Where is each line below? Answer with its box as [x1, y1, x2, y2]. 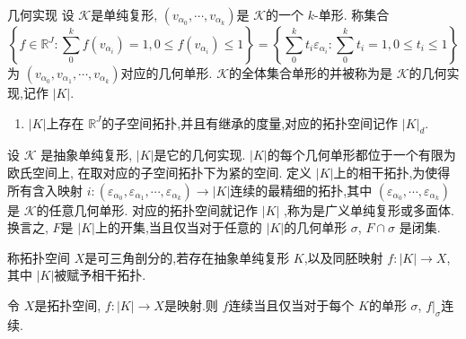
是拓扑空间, [34, 295, 101, 314]
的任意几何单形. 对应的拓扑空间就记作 [36, 200, 259, 219]
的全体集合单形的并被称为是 [229, 64, 393, 82]
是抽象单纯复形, [40, 145, 133, 164]
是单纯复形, [91, 5, 158, 23]
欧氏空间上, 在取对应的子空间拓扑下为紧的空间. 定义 [7, 162, 312, 181]
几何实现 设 [7, 5, 75, 23]
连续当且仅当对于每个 [228, 295, 355, 314]
